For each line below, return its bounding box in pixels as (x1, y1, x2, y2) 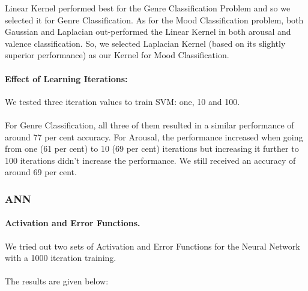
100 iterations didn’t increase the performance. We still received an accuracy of (5, 154, 296, 166)
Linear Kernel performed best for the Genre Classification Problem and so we (5, 2, 291, 14)
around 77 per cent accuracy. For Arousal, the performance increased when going (5, 130, 303, 143)
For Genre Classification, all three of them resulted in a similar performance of (5, 118, 294, 131)
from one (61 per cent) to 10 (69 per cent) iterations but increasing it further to (5, 142, 299, 155)
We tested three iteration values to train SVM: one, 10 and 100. (5, 95, 240, 107)
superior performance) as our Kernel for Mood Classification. (5, 49, 229, 61)
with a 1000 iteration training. (5, 251, 116, 264)
